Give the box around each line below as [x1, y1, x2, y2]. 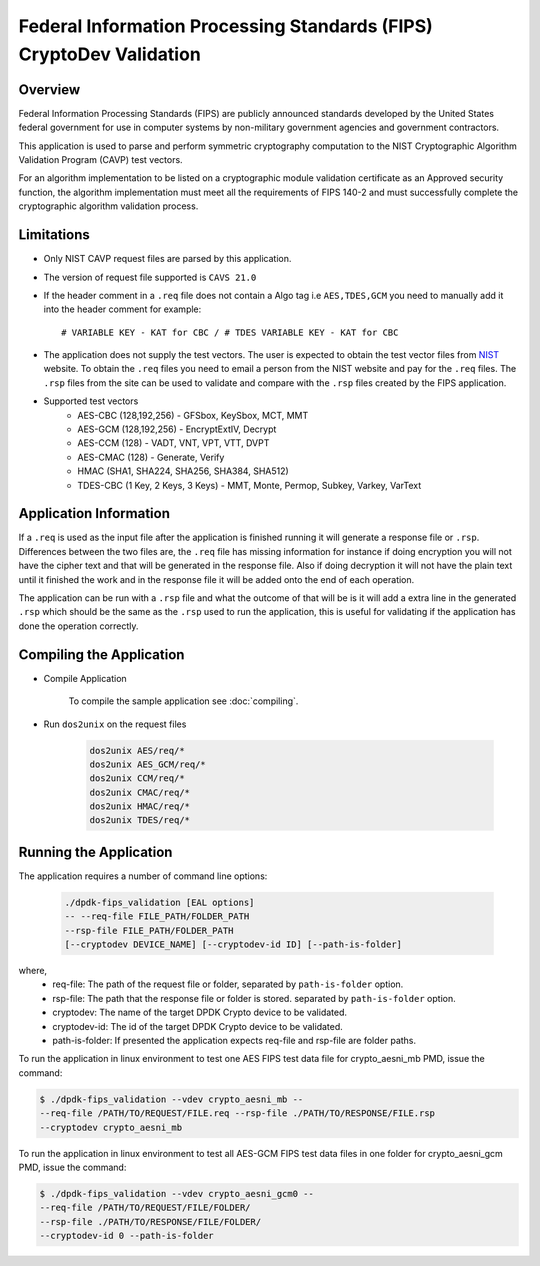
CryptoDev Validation [18, 43, 202, 65]
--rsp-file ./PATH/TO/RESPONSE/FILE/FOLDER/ [39, 1216, 262, 1227]
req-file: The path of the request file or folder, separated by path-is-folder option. [52, 978, 404, 990]
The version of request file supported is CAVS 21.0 [43, 271, 257, 283]
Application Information [18, 505, 170, 522]
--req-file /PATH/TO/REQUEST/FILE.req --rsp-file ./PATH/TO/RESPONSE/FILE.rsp [39, 1108, 435, 1119]
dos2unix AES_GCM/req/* [89, 758, 207, 770]
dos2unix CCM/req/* [89, 773, 185, 784]
